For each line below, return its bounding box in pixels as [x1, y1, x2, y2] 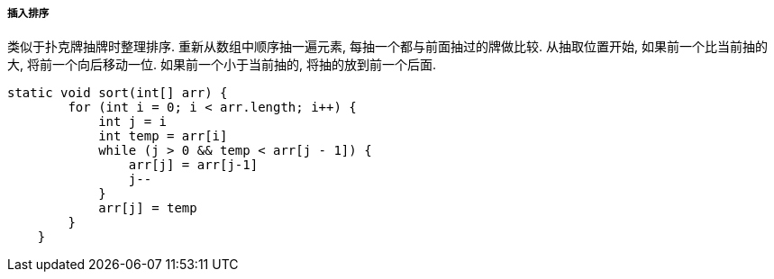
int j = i [98, 114, 168, 130]
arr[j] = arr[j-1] [128, 157, 259, 173]
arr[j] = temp [98, 201, 197, 216]
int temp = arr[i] [98, 129, 228, 144]
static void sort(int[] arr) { [7, 85, 228, 101]
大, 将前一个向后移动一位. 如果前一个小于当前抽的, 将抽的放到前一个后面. [7, 57, 436, 73]
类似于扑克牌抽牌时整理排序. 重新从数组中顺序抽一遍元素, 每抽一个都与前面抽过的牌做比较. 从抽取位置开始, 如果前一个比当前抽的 [7, 39, 768, 55]
